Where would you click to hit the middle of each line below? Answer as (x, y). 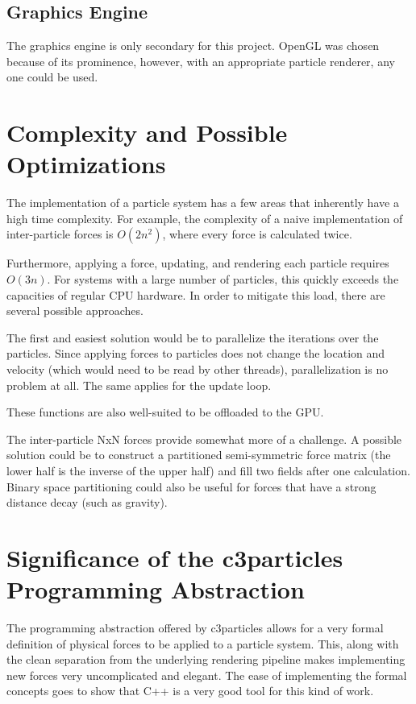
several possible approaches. (75, 311)
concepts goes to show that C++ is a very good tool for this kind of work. (190, 691)
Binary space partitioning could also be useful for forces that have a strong (191, 486)
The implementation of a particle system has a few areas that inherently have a (203, 203)
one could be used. (52, 77)
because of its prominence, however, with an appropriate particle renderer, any (201, 61)
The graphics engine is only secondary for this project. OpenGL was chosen (193, 46)
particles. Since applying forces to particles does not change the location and (196, 353)
